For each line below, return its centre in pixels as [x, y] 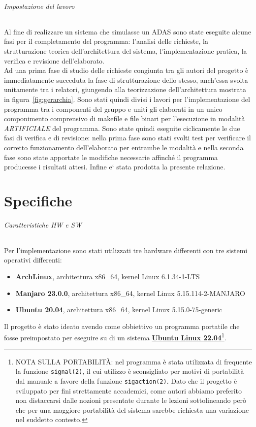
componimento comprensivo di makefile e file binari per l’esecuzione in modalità [125, 118]
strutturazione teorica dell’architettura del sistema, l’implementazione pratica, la [126, 50]
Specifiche [38, 200]
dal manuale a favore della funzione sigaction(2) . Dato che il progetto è [126, 380]
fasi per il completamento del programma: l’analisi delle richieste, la [106, 41]
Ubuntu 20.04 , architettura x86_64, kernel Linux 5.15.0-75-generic [119, 310]
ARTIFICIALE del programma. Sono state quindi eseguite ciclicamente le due [122, 128]
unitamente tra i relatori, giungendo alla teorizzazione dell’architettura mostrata [125, 89]
